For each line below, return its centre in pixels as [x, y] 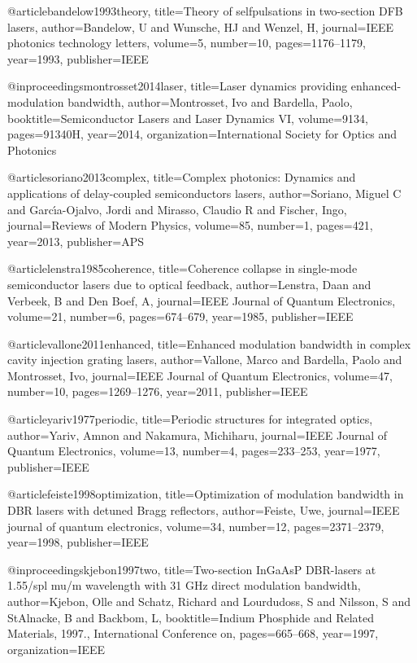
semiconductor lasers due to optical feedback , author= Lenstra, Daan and [189, 284]
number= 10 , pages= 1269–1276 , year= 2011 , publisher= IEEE [158, 391]
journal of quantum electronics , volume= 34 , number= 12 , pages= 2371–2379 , [196, 526]
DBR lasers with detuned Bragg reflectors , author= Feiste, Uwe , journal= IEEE [204, 510]
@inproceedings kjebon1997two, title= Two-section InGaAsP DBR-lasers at [192, 569]
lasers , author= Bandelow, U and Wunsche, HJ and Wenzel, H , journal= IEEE [201, 26]
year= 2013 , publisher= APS [76, 241]
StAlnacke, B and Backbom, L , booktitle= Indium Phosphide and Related [191, 617]
